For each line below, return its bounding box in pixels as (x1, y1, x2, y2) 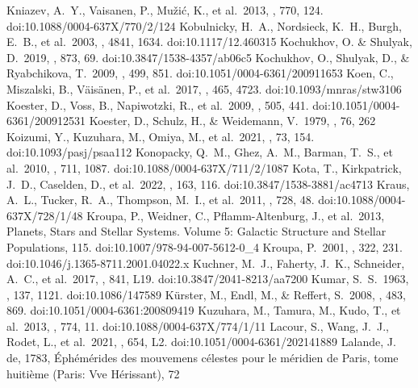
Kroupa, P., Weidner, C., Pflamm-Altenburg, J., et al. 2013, (86, 207, 385, 223)
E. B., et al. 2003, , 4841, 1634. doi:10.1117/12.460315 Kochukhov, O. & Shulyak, (6, 33, 412, 50)
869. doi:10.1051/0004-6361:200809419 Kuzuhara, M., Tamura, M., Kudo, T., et (6, 302, 401, 319)
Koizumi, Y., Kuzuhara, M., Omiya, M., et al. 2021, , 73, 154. (6, 127, 315, 144)
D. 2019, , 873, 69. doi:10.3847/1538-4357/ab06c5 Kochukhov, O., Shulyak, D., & (6, 48, 410, 65)
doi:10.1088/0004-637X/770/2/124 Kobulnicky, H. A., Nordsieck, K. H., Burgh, (6, 17, 403, 34)
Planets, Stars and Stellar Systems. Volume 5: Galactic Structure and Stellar (6, 223, 387, 240)
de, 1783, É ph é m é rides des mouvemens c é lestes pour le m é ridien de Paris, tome (6, 349, 399, 366)
